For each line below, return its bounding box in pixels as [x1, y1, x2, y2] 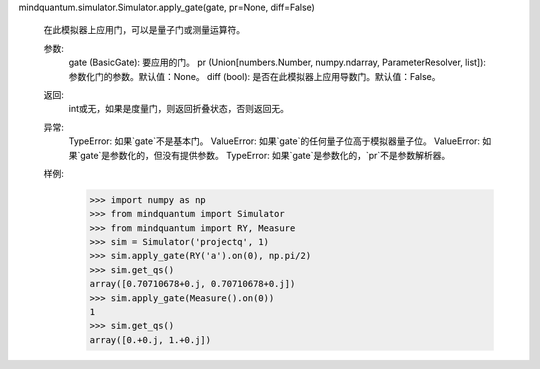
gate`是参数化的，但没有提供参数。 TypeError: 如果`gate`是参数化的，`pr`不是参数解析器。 [80, 149, 451, 161]
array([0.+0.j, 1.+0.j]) [89, 334, 212, 345]
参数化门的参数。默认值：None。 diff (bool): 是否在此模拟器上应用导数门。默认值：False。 [68, 70, 441, 82]
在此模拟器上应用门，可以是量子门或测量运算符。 [43, 24, 245, 36]
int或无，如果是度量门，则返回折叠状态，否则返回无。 [68, 103, 290, 115]
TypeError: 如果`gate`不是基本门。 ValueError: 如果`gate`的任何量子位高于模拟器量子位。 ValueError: [68, 135, 480, 147]
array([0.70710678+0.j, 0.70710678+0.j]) [89, 278, 296, 290]
